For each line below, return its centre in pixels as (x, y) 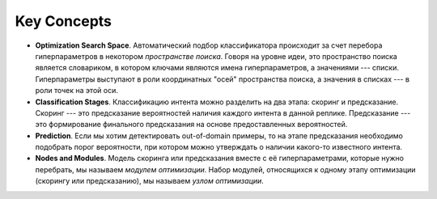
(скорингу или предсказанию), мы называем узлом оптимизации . (150, 181)
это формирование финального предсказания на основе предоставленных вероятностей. (191, 125)
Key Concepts (64, 21)
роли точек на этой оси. (77, 91)
